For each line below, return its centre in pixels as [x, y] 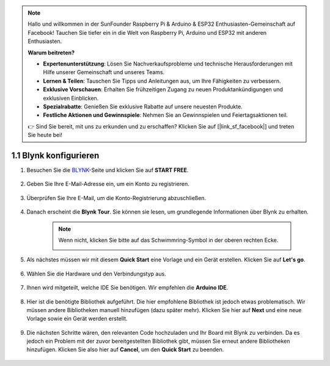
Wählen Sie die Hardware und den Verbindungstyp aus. [96, 274]
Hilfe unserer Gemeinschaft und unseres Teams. [104, 72]
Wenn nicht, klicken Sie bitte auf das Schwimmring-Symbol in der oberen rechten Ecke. [168, 240]
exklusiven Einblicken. [71, 98]
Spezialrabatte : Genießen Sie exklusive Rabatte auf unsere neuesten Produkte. [143, 106]
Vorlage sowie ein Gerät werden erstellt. [77, 319]
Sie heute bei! [45, 135]
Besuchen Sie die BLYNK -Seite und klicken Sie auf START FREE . [108, 170]
